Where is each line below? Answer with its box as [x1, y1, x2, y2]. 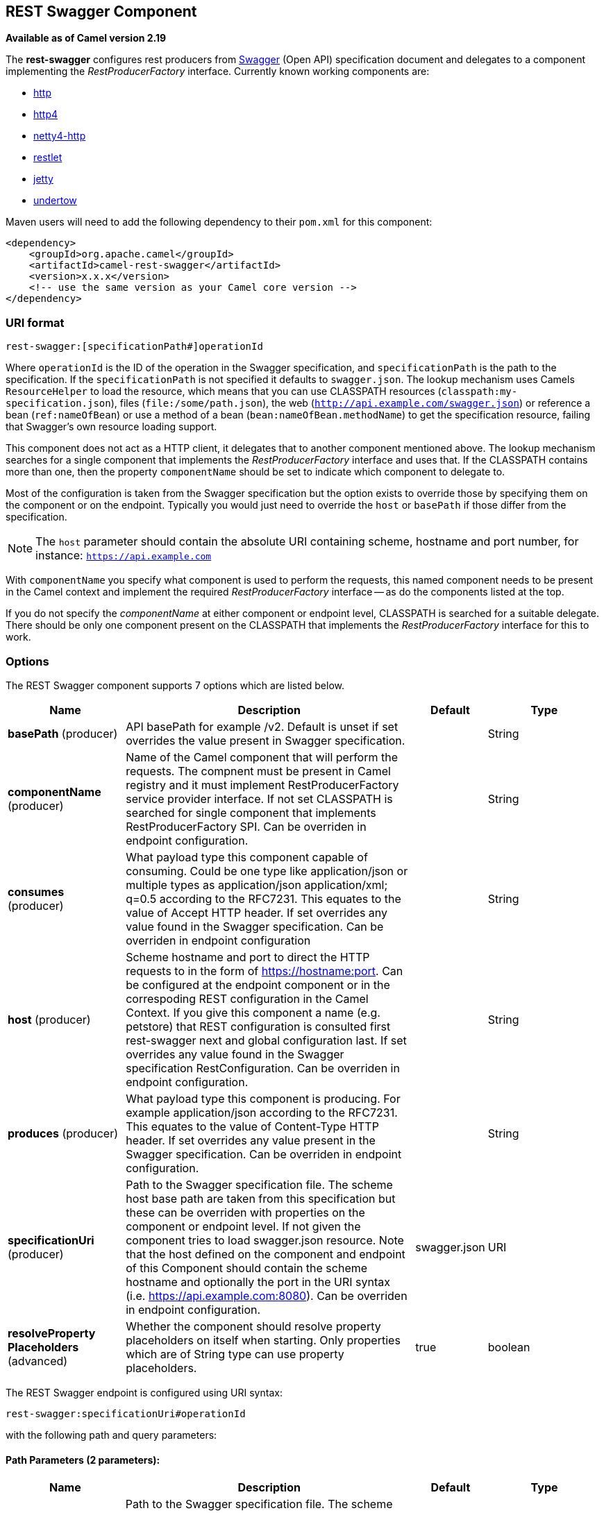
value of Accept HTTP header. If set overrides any [126, 905, 388, 920]
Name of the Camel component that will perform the [126, 750, 399, 764]
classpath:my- [441, 386, 518, 398]
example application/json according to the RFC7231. [126, 1105, 398, 1119]
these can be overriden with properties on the [126, 1205, 365, 1219]
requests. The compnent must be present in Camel [126, 763, 391, 778]
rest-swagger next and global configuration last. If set [126, 1033, 407, 1047]
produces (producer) [8, 1126, 119, 1140]
